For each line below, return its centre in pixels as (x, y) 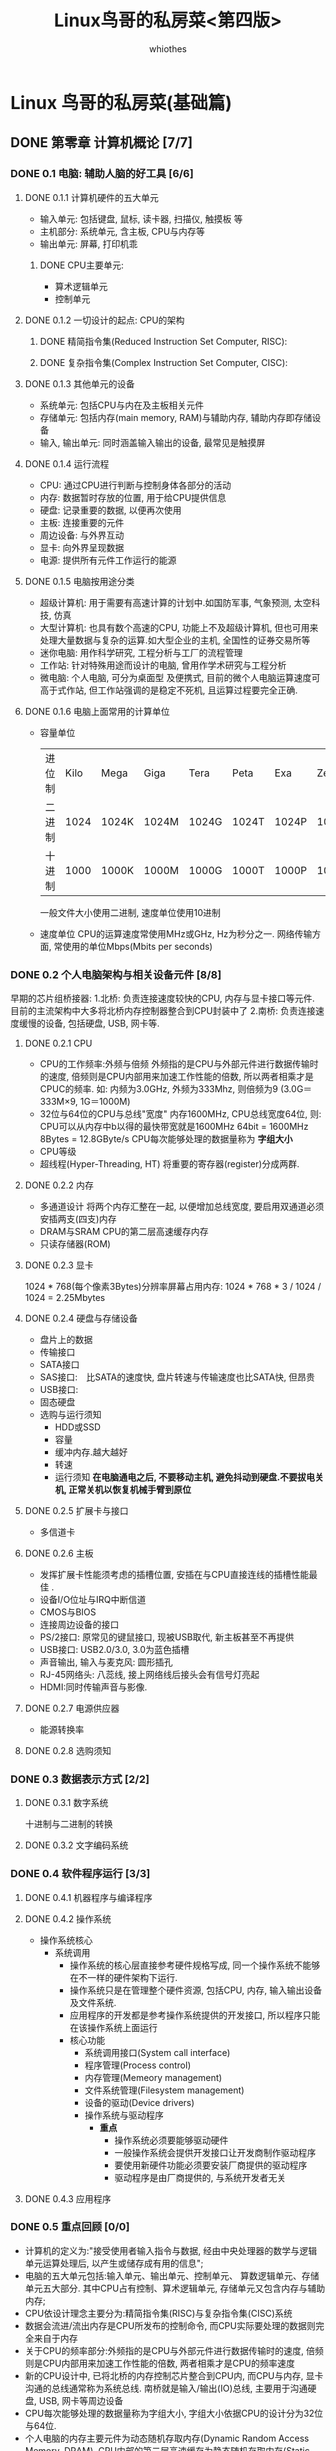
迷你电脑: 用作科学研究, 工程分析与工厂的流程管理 (141, 652)
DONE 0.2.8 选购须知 (68, 1750)
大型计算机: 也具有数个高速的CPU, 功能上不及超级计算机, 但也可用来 (179, 627)
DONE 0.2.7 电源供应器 (72, 1708)
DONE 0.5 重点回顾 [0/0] (70, 2227)
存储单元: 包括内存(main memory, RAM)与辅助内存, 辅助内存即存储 (176, 417)
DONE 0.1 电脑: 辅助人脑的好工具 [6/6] (102, 174)
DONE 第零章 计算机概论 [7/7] (101, 142)
